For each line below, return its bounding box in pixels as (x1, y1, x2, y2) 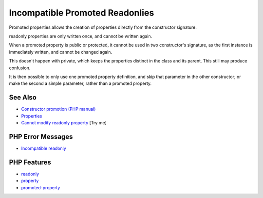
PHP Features (9, 158, 51, 166)
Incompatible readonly (21, 145, 67, 151)
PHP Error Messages (9, 132, 73, 141)
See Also (9, 93, 37, 102)
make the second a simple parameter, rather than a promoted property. (9, 80, 152, 86)
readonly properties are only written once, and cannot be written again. (9, 33, 152, 39)
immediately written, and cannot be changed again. (9, 49, 112, 55)
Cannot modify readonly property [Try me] (21, 119, 107, 125)
